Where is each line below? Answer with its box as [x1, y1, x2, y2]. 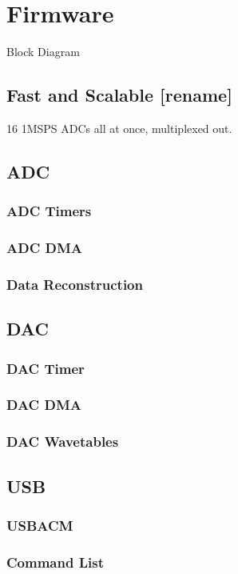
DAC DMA [6, 395, 81, 415]
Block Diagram [6, 43, 80, 60]
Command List [6, 552, 104, 572]
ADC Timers [6, 201, 92, 221]
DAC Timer [6, 358, 85, 378]
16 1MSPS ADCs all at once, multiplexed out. [6, 119, 232, 136]
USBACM [6, 515, 73, 535]
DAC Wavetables [6, 432, 119, 452]
